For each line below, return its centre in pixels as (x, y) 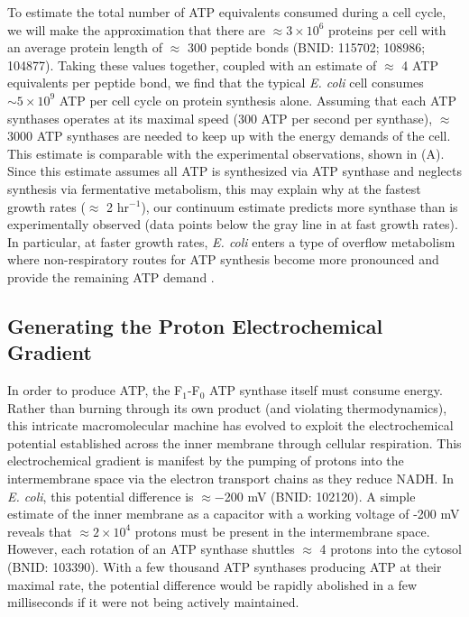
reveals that (40, 531)
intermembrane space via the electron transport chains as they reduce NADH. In (230, 479)
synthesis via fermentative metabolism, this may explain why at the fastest (214, 188)
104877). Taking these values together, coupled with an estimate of (192, 64)
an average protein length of (85, 47)
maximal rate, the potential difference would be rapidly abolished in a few (212, 584)
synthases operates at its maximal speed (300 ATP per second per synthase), (220, 118)
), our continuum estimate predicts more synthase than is (299, 206)
